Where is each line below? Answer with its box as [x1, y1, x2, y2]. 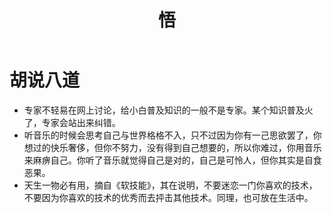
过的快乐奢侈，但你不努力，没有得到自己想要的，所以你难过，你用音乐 [32, 141, 322, 153]
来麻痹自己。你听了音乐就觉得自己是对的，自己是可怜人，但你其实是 [23, 154, 305, 166]
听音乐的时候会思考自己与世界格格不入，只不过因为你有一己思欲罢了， [23, 129, 314, 141]
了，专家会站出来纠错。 [23, 116, 121, 128]
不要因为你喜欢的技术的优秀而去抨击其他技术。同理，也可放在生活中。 [23, 191, 314, 203]
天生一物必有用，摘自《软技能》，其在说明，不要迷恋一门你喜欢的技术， [23, 179, 318, 191]
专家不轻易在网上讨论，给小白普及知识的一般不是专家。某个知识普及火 [23, 104, 314, 116]
